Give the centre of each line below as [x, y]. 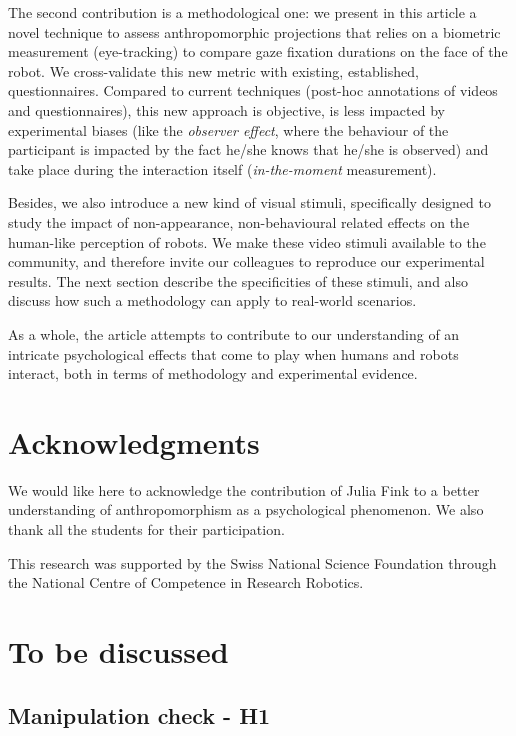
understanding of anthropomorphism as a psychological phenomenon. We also [246, 509]
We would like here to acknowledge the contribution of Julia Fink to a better [244, 489]
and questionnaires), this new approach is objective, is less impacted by [226, 109]
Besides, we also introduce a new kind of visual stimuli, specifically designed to [249, 202]
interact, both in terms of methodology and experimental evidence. [213, 373]
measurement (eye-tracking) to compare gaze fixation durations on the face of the [258, 51]
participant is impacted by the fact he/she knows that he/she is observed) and [248, 149]
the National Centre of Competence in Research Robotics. [186, 582]
